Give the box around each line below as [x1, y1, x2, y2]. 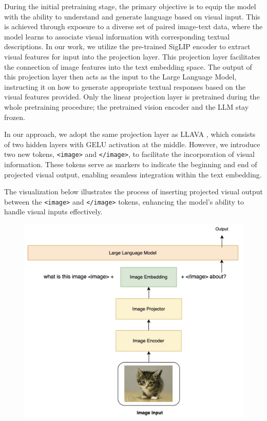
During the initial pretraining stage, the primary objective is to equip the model [4, 1, 256, 11]
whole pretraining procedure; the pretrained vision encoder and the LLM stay [4, 101, 249, 112]
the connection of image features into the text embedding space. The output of [4, 61, 252, 72]
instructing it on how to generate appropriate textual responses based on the [4, 81, 245, 92]
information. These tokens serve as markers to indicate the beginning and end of [4, 158, 257, 169]
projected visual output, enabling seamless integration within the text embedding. [4, 169, 262, 179]
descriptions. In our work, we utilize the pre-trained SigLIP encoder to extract [4, 41, 251, 52]
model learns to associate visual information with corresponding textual [4, 31, 230, 42]
